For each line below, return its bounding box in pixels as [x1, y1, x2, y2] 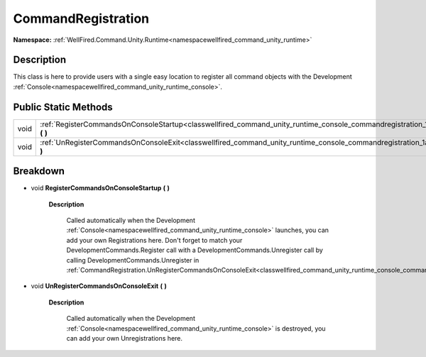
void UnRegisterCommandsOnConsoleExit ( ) [31, 282, 167, 290]
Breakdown [13, 165, 65, 177]
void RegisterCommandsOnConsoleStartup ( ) [31, 184, 170, 192]
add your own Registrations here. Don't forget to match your [66, 236, 243, 244]
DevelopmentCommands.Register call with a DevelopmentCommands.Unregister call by [66, 246, 323, 255]
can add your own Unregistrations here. [66, 334, 183, 342]
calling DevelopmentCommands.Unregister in [66, 256, 200, 264]
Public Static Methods [13, 101, 113, 113]
